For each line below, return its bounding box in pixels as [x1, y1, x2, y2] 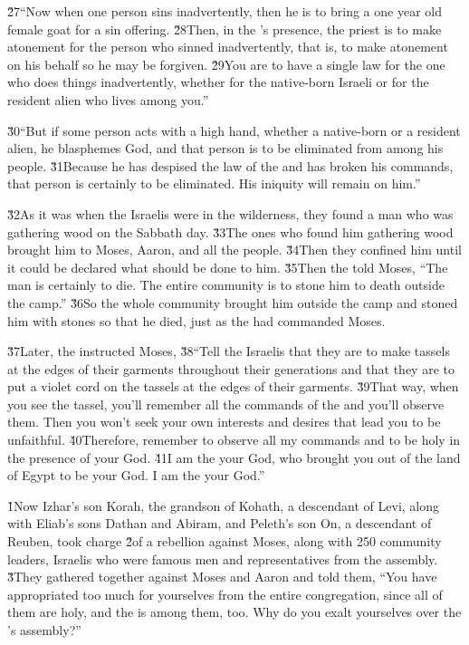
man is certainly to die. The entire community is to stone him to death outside [7, 275, 445, 294]
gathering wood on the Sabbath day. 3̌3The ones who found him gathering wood [7, 222, 454, 241]
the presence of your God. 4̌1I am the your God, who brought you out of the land [7, 448, 461, 467]
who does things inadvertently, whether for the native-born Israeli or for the [7, 72, 429, 91]
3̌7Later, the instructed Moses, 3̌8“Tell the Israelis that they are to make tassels [7, 342, 450, 361]
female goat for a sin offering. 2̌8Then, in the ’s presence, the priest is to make [7, 19, 442, 38]
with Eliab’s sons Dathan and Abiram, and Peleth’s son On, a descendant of [7, 514, 432, 533]
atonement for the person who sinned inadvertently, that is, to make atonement [7, 37, 448, 56]
